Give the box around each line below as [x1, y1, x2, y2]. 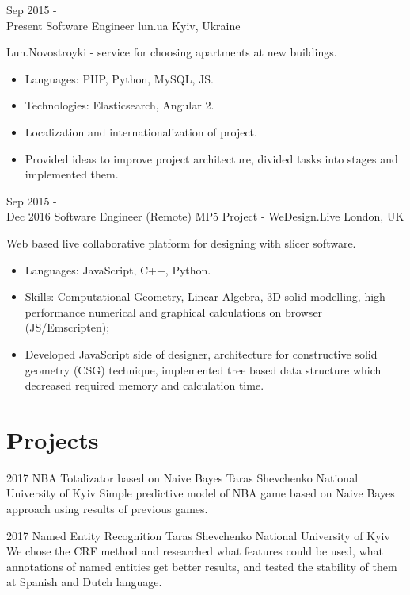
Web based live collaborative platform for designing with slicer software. [6, 234, 356, 251]
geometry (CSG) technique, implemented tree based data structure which [25, 361, 382, 378]
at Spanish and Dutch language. [6, 574, 162, 590]
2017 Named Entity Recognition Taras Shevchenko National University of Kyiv [6, 527, 390, 543]
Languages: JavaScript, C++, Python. [25, 261, 211, 278]
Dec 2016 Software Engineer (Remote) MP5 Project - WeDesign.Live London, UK [6, 208, 404, 225]
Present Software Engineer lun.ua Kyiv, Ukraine [6, 17, 241, 33]
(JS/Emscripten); [25, 319, 110, 336]
